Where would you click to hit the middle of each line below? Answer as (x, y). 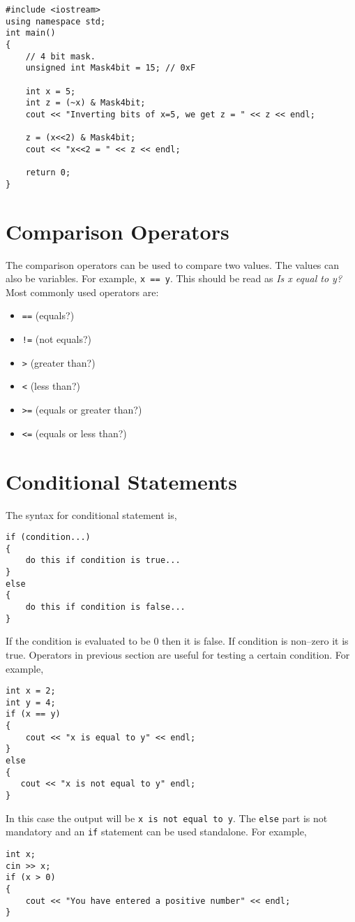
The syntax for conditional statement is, (91, 514)
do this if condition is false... (105, 607)
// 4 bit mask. (60, 56)
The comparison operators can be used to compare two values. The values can (173, 264)
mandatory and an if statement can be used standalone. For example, (156, 832)
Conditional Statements (121, 481)
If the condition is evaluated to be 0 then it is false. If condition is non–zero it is (177, 641)
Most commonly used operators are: (82, 292)
